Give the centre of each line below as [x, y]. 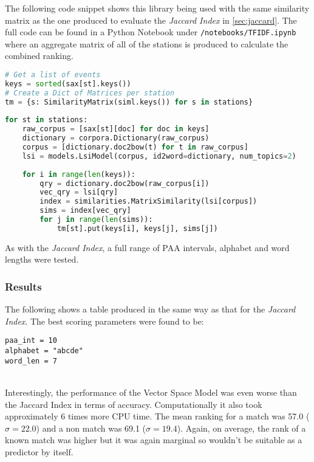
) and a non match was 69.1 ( [91, 428]
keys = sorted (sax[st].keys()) [68, 84]
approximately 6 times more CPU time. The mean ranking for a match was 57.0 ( [157, 416]
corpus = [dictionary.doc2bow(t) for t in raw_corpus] [135, 147]
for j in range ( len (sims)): [96, 220]
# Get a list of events [53, 75]
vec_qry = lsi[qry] [79, 192]
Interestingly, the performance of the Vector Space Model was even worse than [151, 392]
